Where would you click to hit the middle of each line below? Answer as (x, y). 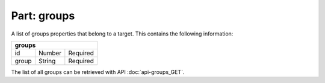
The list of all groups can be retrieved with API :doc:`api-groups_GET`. (98, 72)
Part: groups (43, 16)
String (47, 61)
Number (50, 53)
